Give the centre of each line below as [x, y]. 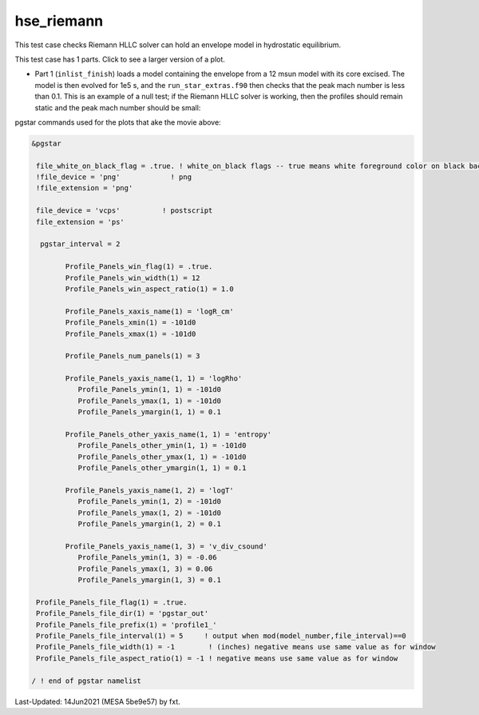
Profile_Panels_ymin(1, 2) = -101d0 [149, 501]
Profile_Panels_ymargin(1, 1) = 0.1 [149, 412]
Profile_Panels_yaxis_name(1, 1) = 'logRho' [154, 379]
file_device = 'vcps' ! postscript [125, 211]
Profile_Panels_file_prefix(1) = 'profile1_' [127, 625]
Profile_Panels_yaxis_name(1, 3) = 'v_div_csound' [166, 546]
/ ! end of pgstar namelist [86, 681]
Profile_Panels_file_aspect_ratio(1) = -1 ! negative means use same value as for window [217, 658]
